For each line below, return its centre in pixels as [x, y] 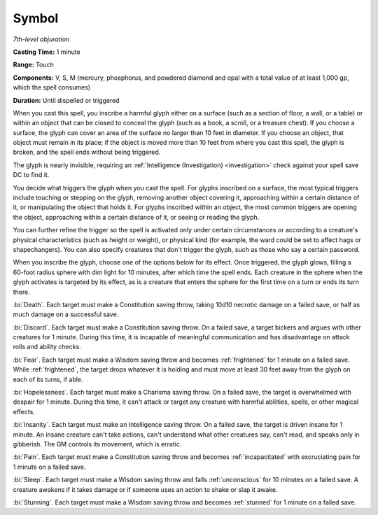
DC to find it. [31, 175]
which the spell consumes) [52, 87]
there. [22, 292]
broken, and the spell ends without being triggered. [87, 152]
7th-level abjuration [41, 39]
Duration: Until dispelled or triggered [66, 100]
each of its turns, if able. [48, 379]
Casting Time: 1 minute [47, 52]
